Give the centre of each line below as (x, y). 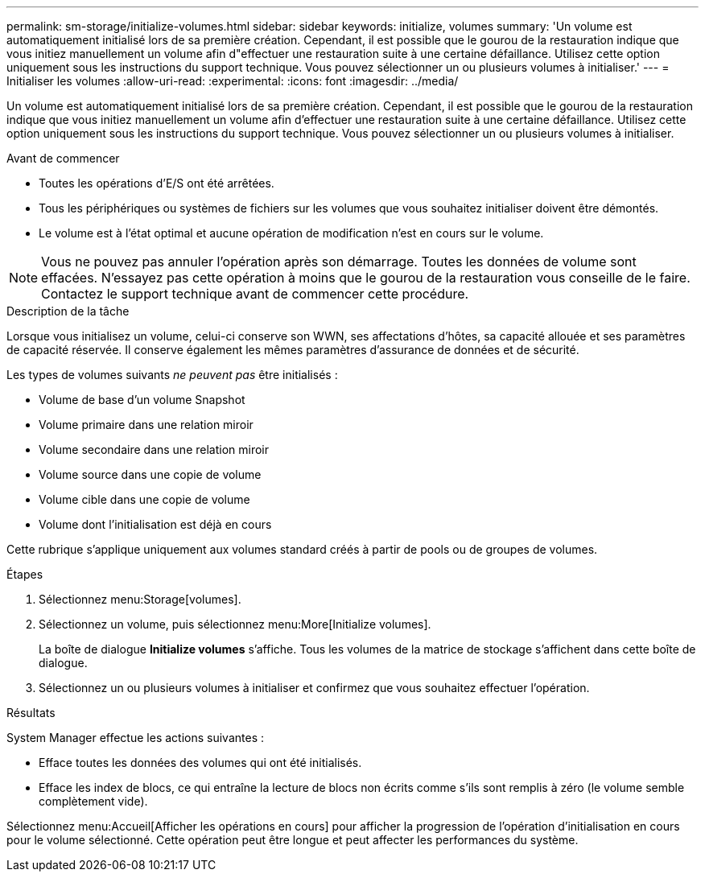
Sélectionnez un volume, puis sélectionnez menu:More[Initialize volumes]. (235, 624)
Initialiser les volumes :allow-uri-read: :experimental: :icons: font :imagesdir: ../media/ (233, 81)
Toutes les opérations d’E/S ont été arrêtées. (157, 183)
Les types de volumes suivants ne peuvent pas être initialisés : (172, 375)
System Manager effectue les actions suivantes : (135, 738)
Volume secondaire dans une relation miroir (154, 449)
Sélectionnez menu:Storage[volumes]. (140, 599)
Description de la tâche (68, 311)
